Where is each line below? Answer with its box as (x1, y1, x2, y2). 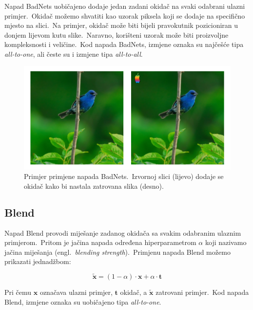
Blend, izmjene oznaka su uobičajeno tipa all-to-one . (4, 296, 161, 307)
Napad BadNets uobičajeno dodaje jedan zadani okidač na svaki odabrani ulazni (4, 1, 245, 11)
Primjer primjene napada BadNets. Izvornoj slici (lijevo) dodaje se (24, 171, 224, 181)
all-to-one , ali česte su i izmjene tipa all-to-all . (4, 48, 143, 59)
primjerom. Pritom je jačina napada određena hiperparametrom (4, 237, 196, 247)
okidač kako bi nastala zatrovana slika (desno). (24, 180, 164, 191)
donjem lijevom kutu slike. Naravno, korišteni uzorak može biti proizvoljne (4, 29, 229, 40)
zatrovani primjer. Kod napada (156, 287, 249, 297)
